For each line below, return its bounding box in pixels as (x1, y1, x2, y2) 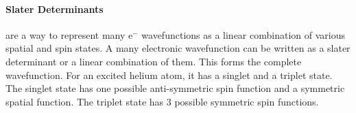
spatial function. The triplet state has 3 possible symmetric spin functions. (5, 94, 319, 108)
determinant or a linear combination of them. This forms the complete (5, 54, 302, 68)
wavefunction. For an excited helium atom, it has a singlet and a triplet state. (5, 67, 333, 82)
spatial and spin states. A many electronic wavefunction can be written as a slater (5, 41, 351, 55)
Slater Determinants (5, 1, 104, 16)
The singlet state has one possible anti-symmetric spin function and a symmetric (5, 81, 345, 95)
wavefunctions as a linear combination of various (141, 27, 345, 42)
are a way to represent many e (5, 27, 133, 42)
